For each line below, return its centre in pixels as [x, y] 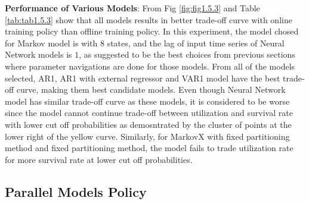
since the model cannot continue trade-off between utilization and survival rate [149, 113]
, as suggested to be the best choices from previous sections [187, 54]
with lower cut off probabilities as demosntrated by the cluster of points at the [148, 124]
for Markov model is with [51, 43]
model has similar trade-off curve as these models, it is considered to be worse [147, 101]
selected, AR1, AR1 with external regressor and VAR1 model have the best [143, 78]
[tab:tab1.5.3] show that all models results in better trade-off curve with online [149, 19]
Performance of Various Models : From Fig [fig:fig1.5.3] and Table [132, 8]
